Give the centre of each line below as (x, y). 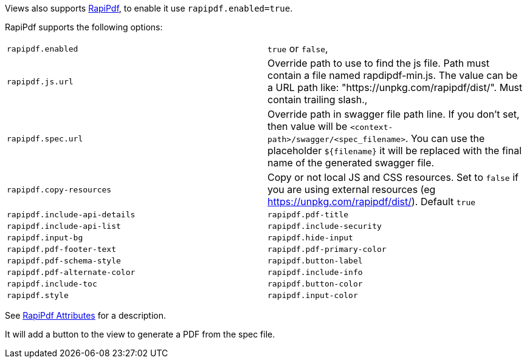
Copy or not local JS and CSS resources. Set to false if (393, 177)
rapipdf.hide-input (310, 238)
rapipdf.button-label (315, 261)
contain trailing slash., (318, 100)
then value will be (308, 126)
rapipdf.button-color (315, 284)
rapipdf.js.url (40, 81)
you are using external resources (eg (352, 189)
